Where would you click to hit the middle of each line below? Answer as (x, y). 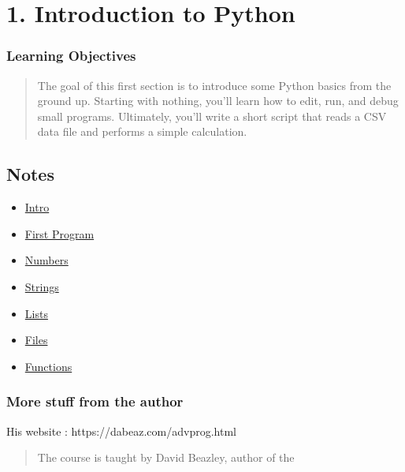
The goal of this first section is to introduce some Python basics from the (214, 85)
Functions (48, 366)
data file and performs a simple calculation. (142, 131)
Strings (42, 286)
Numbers (46, 260)
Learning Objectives (71, 56)
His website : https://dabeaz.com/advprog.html (121, 431)
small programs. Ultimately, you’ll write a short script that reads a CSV (212, 116)
